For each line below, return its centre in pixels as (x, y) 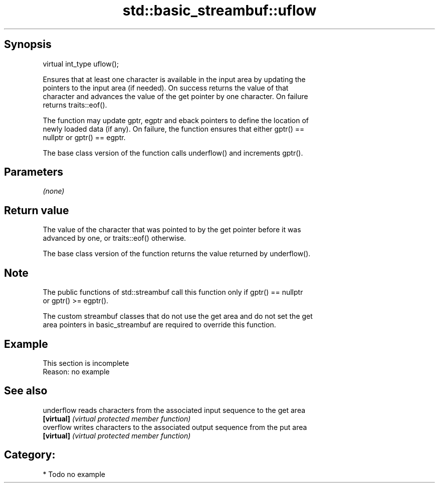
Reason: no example (76, 371)
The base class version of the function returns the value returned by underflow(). (177, 254)
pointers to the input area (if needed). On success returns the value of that (166, 88)
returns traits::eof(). (75, 105)
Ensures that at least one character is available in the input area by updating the (174, 79)
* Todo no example (74, 474)
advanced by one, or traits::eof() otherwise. (115, 238)
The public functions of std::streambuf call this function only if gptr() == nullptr (173, 292)
